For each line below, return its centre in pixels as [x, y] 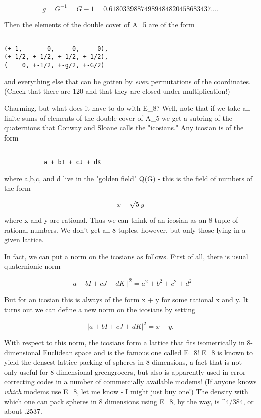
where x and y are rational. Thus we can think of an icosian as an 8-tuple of [121, 220]
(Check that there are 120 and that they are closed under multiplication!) [117, 91]
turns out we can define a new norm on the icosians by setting [100, 309]
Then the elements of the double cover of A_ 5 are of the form [99, 24]
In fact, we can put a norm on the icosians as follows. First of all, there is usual [126, 256]
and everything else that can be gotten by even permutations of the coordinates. [127, 81]
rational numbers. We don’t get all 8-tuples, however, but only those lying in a [125, 230]
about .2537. [23, 411]
